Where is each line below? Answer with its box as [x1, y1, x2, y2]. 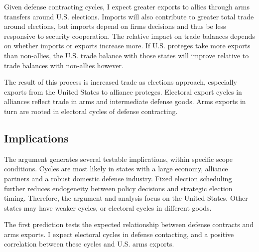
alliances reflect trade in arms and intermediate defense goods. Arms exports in [4, 96, 246, 107]
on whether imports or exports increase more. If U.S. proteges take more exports [4, 40, 251, 51]
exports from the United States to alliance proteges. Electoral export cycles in [4, 86, 242, 97]
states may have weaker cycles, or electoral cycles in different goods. [4, 202, 212, 213]
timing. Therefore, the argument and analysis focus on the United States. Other [4, 193, 248, 203]
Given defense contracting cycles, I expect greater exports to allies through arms [4, 1, 250, 11]
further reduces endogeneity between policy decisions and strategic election [4, 183, 233, 193]
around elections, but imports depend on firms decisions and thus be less [4, 21, 226, 31]
